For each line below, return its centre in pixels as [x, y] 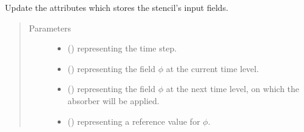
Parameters [50, 28]
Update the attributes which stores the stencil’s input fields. [117, 7]
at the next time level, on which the [233, 89]
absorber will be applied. [113, 100]
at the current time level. [212, 68]
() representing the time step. [122, 48]
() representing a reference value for [134, 121]
